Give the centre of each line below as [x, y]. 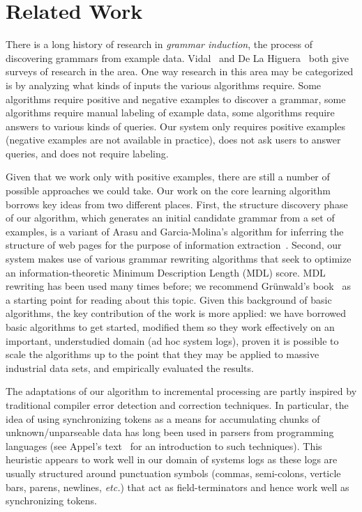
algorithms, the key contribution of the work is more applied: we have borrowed [176, 313]
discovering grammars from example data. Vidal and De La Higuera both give [177, 57]
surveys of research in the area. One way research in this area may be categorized [180, 71]
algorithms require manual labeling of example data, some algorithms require [170, 113]
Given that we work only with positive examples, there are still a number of [168, 177]
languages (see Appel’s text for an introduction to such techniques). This [164, 445]
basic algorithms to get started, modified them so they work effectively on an [170, 327]
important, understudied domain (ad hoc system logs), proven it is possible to [172, 340]
